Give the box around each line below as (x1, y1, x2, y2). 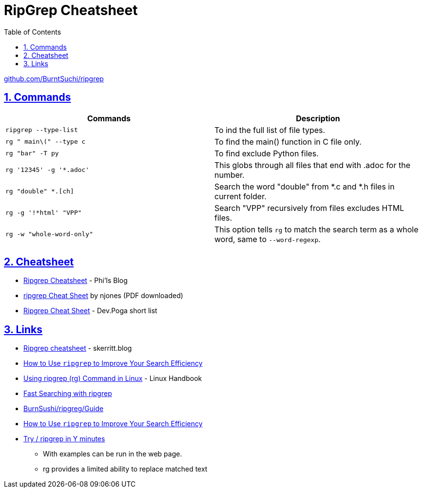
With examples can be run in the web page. (43, 450, 182, 458)
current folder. (214, 191, 267, 201)
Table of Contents (4, 27, 61, 36)
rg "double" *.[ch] (5, 188, 74, 195)
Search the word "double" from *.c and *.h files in (214, 181, 395, 191)
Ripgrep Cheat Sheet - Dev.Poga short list (23, 306, 157, 315)
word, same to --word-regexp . (214, 234, 321, 244)
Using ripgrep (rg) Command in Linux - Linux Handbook (23, 374, 202, 383)
